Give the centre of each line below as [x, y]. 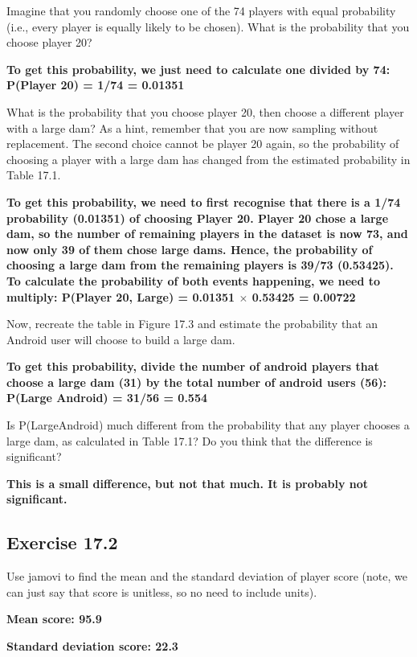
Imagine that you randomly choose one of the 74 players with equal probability [201, 10]
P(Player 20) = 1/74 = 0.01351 [96, 85]
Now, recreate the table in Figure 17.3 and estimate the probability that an [192, 324]
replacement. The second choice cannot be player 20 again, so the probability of [203, 144]
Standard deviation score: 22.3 [92, 646]
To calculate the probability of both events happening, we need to [194, 280]
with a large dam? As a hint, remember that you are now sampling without [192, 127]
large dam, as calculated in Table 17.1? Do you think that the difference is [190, 440]
